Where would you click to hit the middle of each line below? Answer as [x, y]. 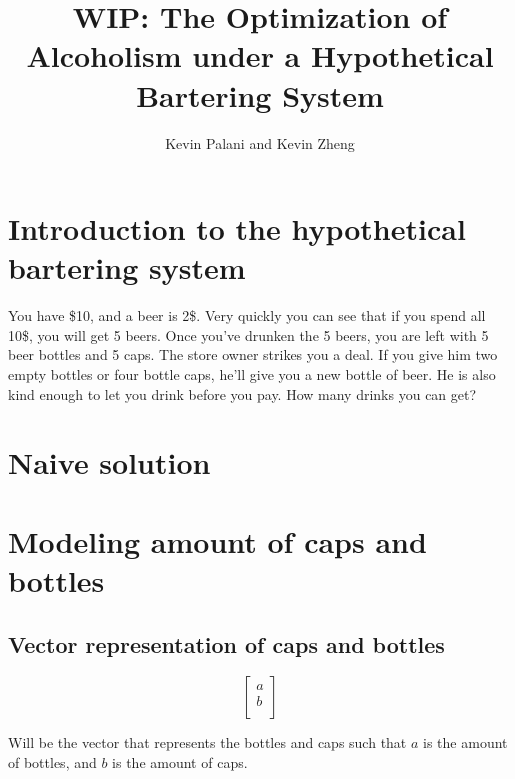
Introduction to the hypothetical [237, 228]
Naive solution [109, 462]
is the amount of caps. [180, 761]
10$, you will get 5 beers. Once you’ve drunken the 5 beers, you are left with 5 [248, 334]
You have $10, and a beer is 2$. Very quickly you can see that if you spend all [247, 315]
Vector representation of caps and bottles [226, 643]
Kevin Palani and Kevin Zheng [260, 142]
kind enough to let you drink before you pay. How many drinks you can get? [242, 393]
